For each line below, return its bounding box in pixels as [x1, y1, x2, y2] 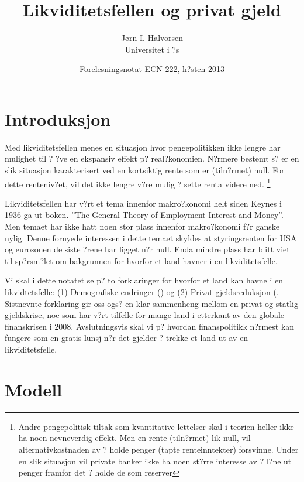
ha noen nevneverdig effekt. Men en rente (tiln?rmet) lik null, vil [18, 432, 251, 444]
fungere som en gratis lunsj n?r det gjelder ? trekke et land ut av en [5, 331, 248, 344]
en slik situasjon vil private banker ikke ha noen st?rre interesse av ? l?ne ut [18, 454, 292, 467]
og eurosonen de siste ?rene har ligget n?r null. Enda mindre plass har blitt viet [5, 243, 290, 255]
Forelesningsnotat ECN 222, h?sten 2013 [80, 63, 224, 75]
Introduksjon [5, 107, 111, 131]
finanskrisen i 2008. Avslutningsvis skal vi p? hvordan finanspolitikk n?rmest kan [5, 320, 295, 332]
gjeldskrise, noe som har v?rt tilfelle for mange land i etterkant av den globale [5, 309, 284, 321]
